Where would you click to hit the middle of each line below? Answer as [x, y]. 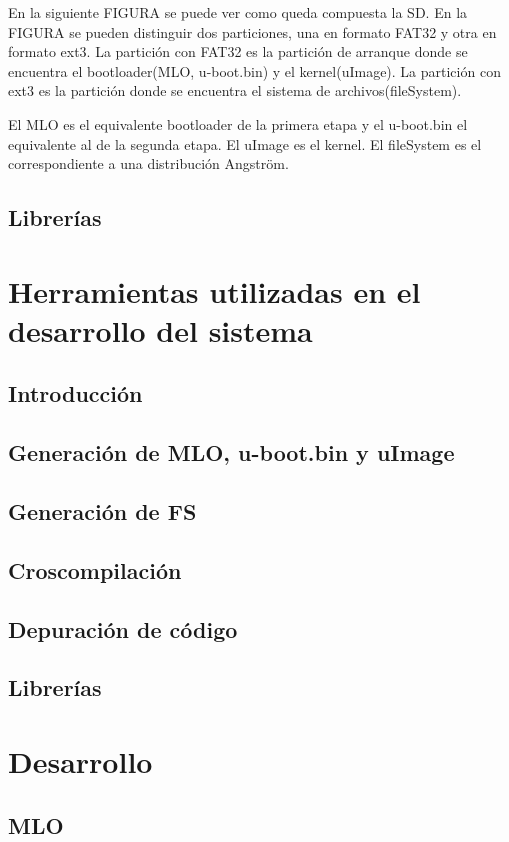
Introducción [75, 393]
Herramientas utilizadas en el [214, 290]
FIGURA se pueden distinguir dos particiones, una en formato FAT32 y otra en [252, 31]
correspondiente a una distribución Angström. [148, 163]
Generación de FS [102, 511]
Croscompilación [95, 569]
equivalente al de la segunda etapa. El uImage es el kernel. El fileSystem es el [245, 143]
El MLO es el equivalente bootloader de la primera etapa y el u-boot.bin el [238, 123]
